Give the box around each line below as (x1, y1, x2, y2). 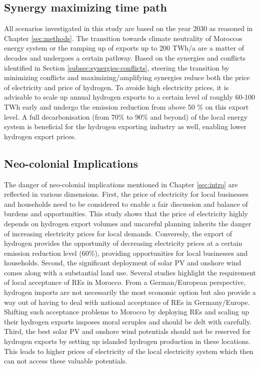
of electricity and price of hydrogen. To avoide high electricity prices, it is (4, 82, 229, 92)
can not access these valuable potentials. (4, 355, 127, 366)
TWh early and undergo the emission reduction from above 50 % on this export (4, 101, 249, 112)
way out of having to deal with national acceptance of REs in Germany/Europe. (4, 296, 250, 307)
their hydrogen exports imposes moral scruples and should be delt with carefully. (4, 316, 252, 326)
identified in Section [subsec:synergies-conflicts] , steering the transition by (4, 62, 229, 73)
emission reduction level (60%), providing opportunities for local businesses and (4, 247, 248, 258)
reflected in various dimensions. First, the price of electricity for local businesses (4, 189, 249, 199)
